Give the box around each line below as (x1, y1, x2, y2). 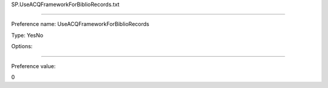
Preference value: (11, 62, 56, 69)
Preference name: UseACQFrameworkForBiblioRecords (11, 20, 149, 28)
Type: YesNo (11, 31, 44, 39)
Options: (11, 43, 33, 50)
